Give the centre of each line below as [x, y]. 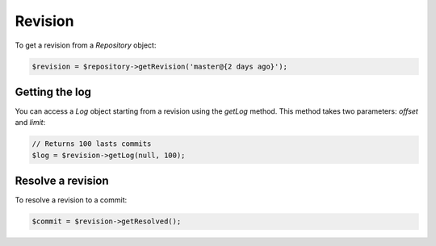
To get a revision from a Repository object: [86, 45]
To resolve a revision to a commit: [71, 200]
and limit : [30, 123]
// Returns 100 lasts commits [92, 144]
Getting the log [53, 92]
